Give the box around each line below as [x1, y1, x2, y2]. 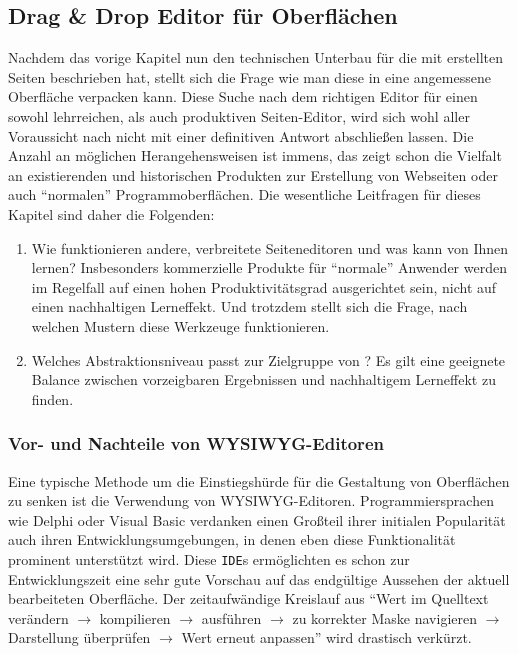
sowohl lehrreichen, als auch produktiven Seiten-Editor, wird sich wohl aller [8, 105, 470, 126]
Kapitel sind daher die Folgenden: [8, 203, 215, 224]
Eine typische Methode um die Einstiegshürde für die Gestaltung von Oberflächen [8, 470, 510, 491]
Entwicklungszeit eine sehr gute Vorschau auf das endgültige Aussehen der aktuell [8, 568, 510, 589]
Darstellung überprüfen [8, 627, 151, 648]
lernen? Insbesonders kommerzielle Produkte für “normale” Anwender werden [31, 257, 507, 278]
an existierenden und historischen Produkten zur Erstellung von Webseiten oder [8, 164, 498, 185]
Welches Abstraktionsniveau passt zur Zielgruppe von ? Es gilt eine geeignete [31, 349, 506, 370]
